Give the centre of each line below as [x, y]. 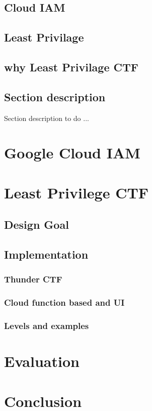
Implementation [46, 254]
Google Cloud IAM [72, 153]
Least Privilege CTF [77, 192]
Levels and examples [47, 326]
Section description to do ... [47, 118]
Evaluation [42, 361]
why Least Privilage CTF [71, 67]
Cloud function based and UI [64, 302]
